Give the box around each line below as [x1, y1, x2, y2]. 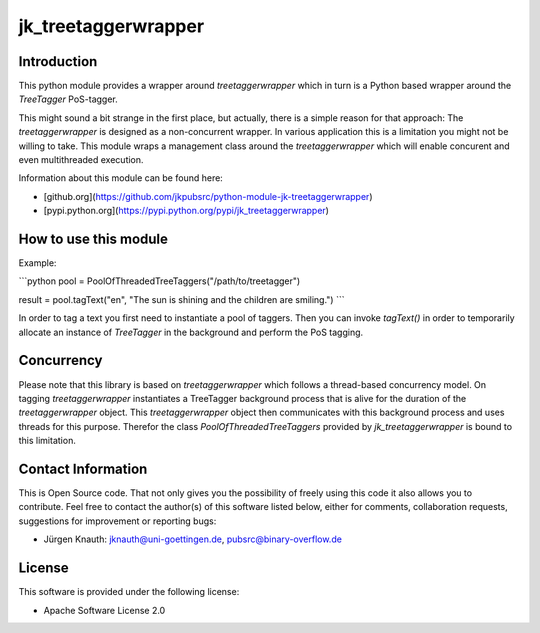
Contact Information [18, 460, 148, 477]
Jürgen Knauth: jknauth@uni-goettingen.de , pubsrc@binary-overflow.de [43, 533, 342, 545]
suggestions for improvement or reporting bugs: [18, 515, 217, 527]
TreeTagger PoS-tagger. [18, 93, 119, 105]
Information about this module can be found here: [18, 172, 224, 184]
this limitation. [18, 435, 77, 447]
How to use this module [18, 231, 169, 247]
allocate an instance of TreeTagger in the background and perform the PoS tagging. [18, 326, 364, 338]
